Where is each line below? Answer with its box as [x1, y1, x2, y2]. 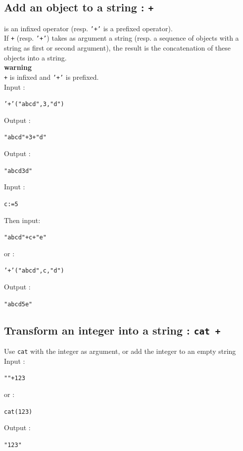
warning [4, 62, 32, 72]
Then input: [4, 215, 41, 225]
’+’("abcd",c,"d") [4, 267, 64, 275]
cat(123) [4, 408, 33, 415]
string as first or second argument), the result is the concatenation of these [4, 43, 231, 53]
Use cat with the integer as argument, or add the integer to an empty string [4, 346, 236, 356]
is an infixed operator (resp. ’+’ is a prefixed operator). [4, 23, 173, 33]
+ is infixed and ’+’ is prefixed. [4, 71, 99, 82]
